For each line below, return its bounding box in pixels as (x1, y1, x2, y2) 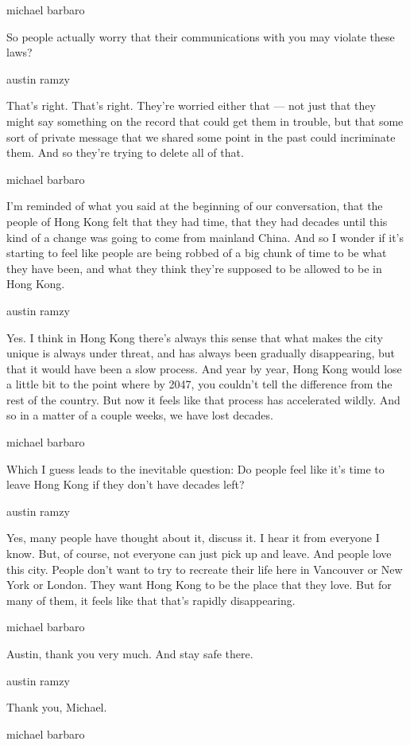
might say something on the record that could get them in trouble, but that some (6, 112, 404, 129)
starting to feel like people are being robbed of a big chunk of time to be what (6, 244, 387, 261)
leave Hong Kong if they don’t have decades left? (6, 476, 245, 493)
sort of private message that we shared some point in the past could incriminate (6, 128, 396, 145)
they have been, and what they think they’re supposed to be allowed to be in (6, 259, 382, 276)
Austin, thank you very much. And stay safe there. (6, 646, 253, 661)
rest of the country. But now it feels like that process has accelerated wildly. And (6, 391, 400, 408)
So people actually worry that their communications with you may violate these (6, 28, 395, 45)
